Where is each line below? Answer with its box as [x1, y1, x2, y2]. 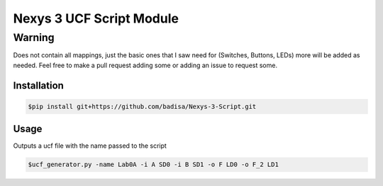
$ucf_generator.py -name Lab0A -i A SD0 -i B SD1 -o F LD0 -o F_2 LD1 [28, 161, 279, 169]
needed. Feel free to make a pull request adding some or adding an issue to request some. [13, 61, 278, 69]
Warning [13, 31, 55, 44]
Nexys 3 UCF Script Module [13, 11, 179, 26]
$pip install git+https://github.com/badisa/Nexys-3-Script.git [28, 103, 257, 110]
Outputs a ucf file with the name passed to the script [13, 141, 167, 150]
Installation [13, 79, 64, 91]
